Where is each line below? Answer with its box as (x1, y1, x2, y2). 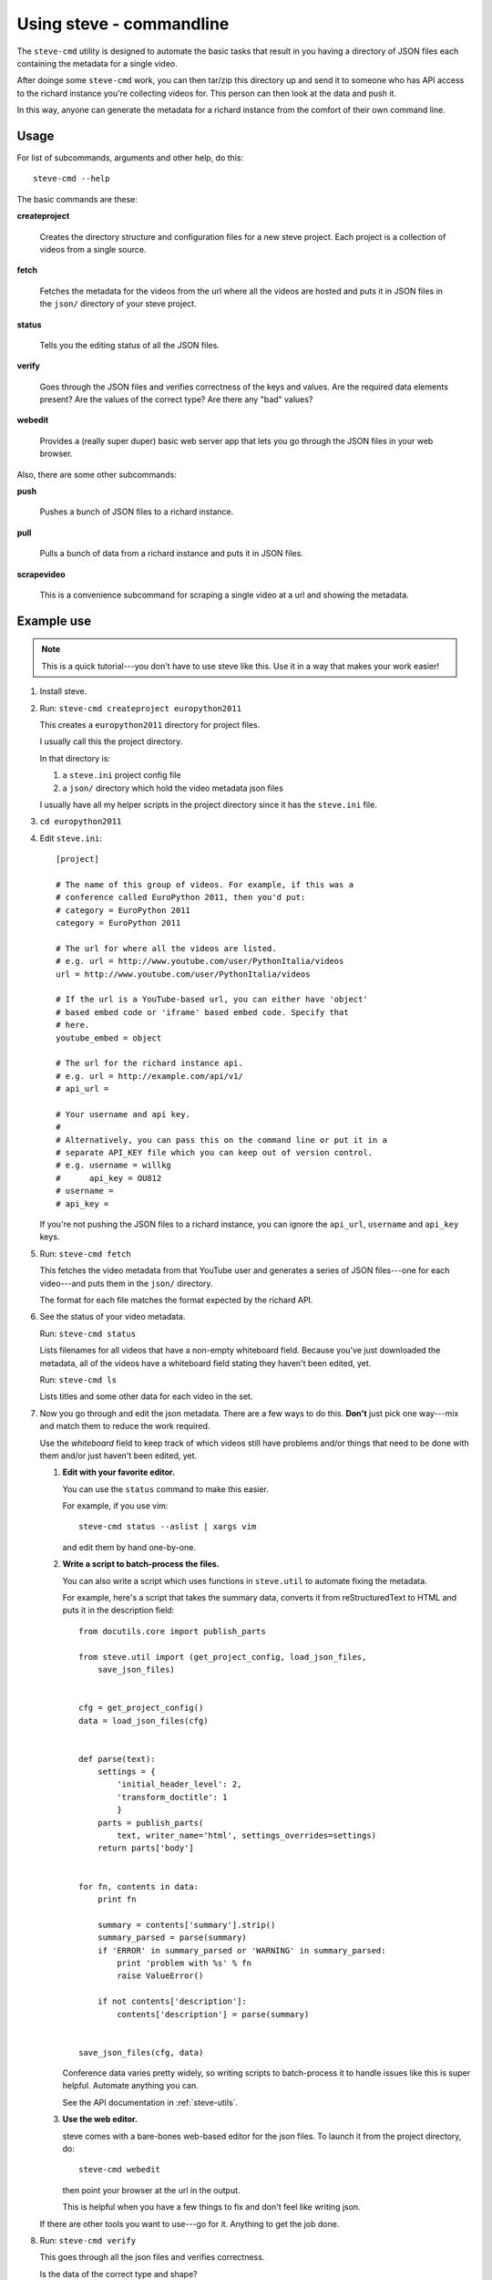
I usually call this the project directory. (39, 736, 183, 747)
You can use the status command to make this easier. (62, 1483, 269, 1495)
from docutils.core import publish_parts (78, 1626, 266, 1636)
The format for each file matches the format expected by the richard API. (39, 1294, 313, 1305)
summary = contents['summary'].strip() (97, 1920, 276, 1930)
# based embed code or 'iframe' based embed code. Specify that (56, 1007, 350, 1017)
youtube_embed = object (56, 1032, 162, 1043)
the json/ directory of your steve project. (39, 298, 197, 309)
